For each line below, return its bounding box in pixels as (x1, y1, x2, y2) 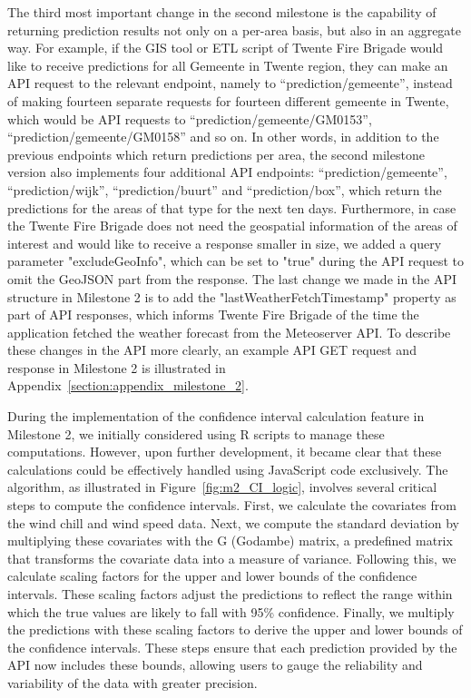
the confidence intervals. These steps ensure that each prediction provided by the (7, 637, 457, 656)
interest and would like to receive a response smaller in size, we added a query (7, 233, 442, 252)
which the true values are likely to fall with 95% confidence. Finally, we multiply (7, 602, 455, 621)
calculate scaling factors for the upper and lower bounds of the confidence (7, 566, 417, 585)
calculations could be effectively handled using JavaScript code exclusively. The (7, 459, 448, 478)
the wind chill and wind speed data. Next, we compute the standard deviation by (7, 513, 459, 532)
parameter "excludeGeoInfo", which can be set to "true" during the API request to (7, 251, 465, 270)
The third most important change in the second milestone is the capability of (7, 3, 437, 21)
